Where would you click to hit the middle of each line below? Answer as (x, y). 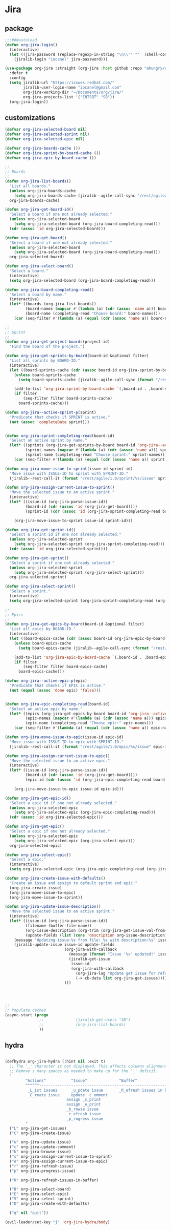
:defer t (19, 73)
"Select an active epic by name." (46, 709)
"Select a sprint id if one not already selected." (66, 535)
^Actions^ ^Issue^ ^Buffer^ (81, 1080)
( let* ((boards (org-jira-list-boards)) (53, 304)
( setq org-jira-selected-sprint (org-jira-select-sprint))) (79, 572)
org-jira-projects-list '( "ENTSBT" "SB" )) (69, 97)
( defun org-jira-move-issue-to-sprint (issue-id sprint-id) (69, 469)
